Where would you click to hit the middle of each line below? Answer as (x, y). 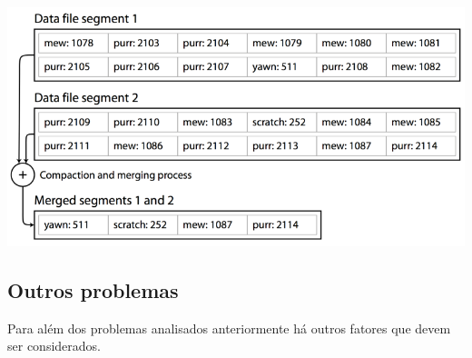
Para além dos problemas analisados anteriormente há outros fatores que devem (229, 328)
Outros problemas (93, 289)
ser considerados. (54, 346)
